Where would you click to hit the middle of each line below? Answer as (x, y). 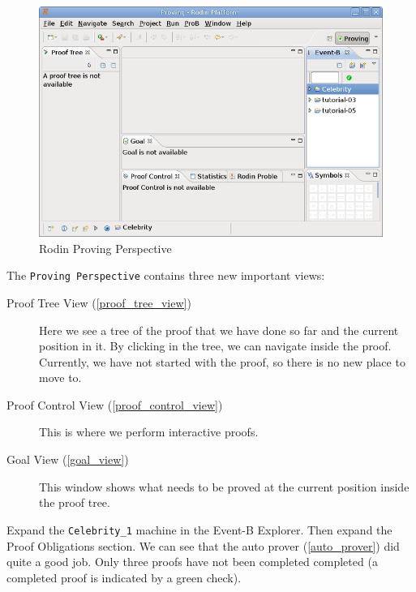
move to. (60, 378)
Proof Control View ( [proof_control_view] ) (115, 404)
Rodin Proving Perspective (105, 248)
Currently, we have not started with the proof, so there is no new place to (222, 361)
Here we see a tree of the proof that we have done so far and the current (219, 330)
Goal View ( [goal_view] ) (68, 459)
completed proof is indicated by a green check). (124, 577)
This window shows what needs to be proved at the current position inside (224, 486)
